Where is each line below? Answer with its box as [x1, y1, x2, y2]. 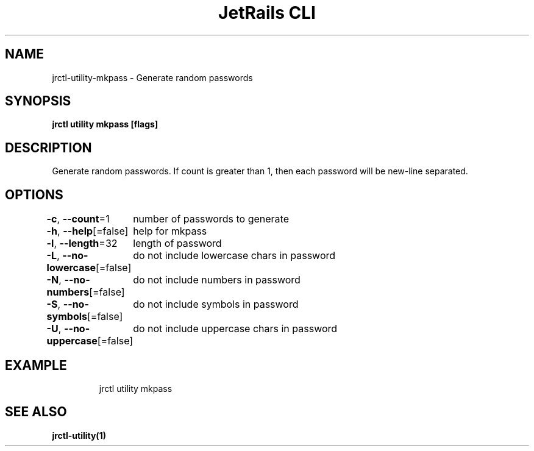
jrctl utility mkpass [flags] [52, 119, 158, 130]
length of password [133, 237, 222, 250]
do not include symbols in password [133, 298, 299, 311]
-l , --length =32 [46, 237, 118, 250]
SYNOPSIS [5, 93, 71, 109]
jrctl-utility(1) [52, 430, 106, 441]
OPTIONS [5, 186, 63, 202]
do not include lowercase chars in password [133, 249, 336, 262]
